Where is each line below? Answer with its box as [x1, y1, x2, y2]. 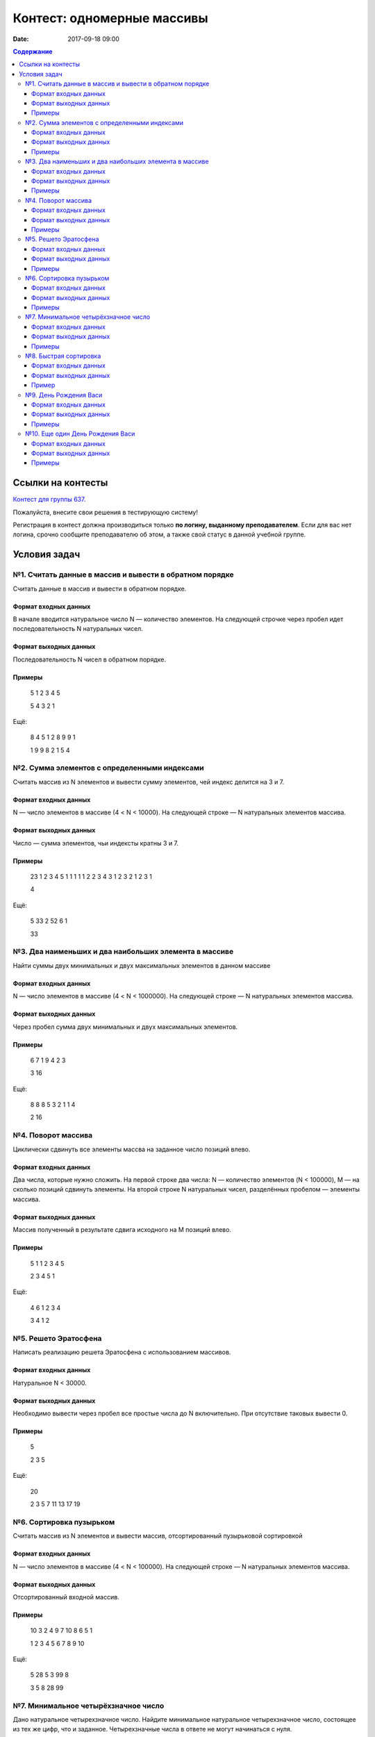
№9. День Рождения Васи [25, 390, 103, 399]
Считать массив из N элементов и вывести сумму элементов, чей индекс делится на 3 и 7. [12, 777, 285, 786]
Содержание [12, 47, 53, 56]
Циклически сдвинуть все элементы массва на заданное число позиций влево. [12, 1145, 251, 1153]
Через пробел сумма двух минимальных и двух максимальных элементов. [12, 1022, 238, 1031]
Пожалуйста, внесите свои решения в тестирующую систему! [12, 508, 198, 516]
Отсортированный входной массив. [12, 1592, 119, 1601]
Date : [12, 35, 29, 43]
